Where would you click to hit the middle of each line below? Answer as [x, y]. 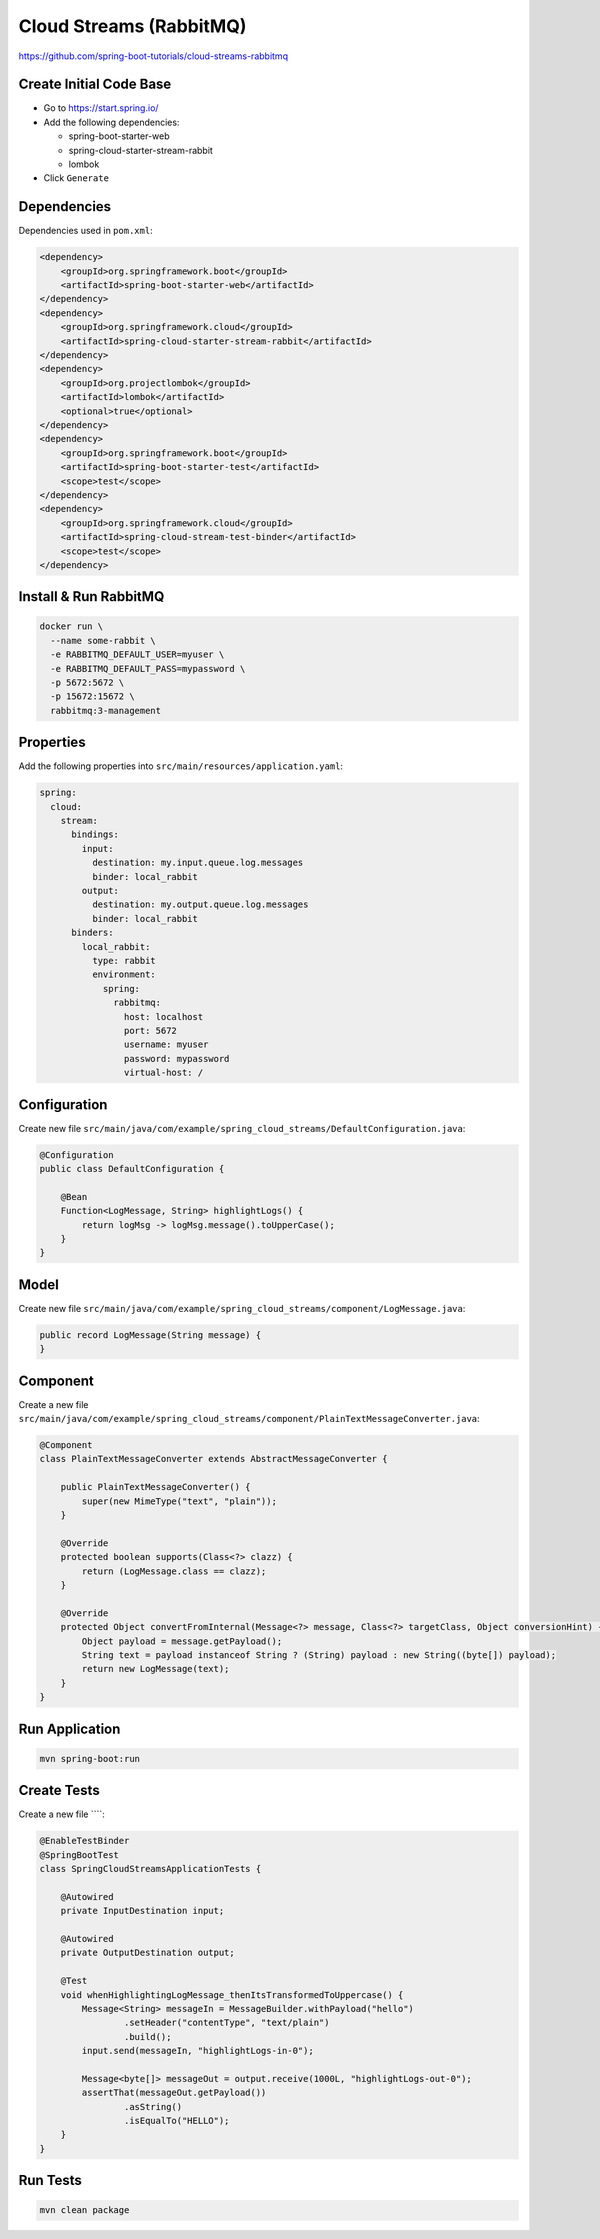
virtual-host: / [163, 1073]
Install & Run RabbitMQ [91, 596]
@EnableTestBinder [84, 1841]
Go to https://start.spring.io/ [101, 108]
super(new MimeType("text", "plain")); [179, 1501]
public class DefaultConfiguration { [132, 1168]
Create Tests [59, 1790]
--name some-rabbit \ [103, 640]
